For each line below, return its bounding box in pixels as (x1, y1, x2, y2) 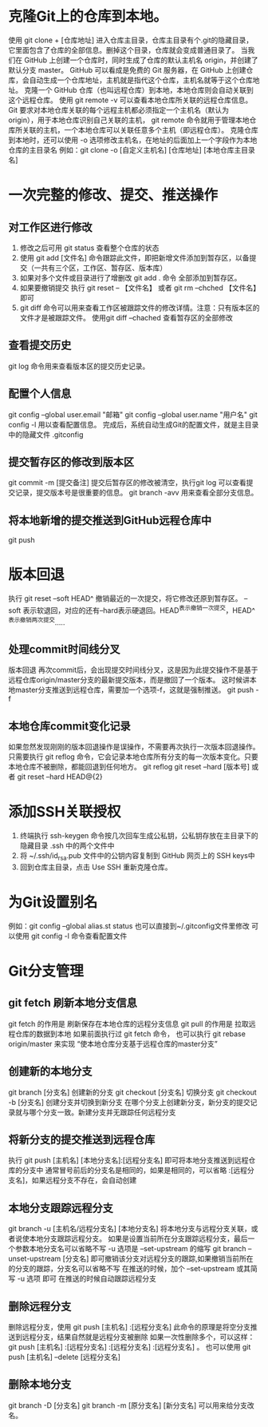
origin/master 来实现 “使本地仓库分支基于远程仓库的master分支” (8, 1039, 218, 1048)
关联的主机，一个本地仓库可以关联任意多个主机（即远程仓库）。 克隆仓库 (22, 125, 258, 134)
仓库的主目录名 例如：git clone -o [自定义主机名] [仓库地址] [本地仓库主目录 (8, 145, 255, 154)
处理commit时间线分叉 (8, 642, 120, 656)
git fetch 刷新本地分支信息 (8, 996, 137, 1010)
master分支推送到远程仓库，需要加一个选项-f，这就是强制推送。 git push (14, 685, 254, 695)
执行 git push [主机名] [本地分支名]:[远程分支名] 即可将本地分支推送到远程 (8, 1155, 249, 1165)
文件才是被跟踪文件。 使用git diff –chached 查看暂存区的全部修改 (19, 312, 234, 322)
